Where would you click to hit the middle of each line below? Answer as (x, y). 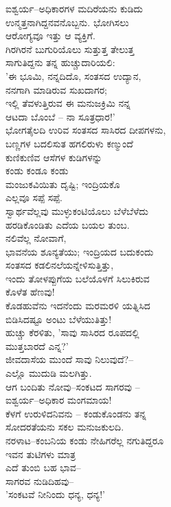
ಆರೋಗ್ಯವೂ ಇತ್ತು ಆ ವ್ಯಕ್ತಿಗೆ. (50, 35)
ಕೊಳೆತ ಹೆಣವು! (30, 292)
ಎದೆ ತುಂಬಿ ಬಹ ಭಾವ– (43, 467)
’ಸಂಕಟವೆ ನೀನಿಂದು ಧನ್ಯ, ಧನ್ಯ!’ (55, 494)
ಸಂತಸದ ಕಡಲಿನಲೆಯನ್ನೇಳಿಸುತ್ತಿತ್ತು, (60, 265)
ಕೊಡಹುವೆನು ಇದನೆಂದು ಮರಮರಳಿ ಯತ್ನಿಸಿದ (78, 306)
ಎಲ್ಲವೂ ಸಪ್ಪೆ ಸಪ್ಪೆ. (34, 197)
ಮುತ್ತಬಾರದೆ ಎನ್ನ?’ (37, 345)
